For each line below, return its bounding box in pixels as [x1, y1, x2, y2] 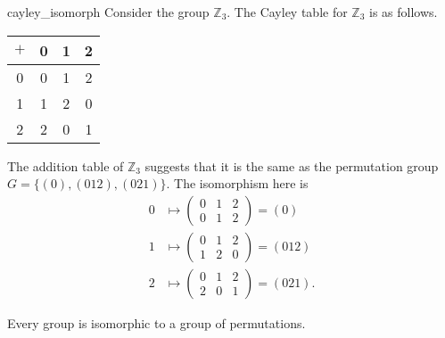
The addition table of [7, 156, 124, 175]
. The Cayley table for [227, 3, 348, 21]
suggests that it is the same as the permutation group [144, 156, 439, 175]
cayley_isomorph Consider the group [7, 3, 210, 21]
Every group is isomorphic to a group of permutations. [7, 313, 306, 332]
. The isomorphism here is [166, 174, 309, 193]
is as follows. [369, 3, 438, 21]
